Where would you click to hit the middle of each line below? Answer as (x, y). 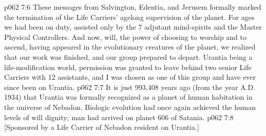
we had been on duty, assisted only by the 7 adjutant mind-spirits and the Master (133, 27)
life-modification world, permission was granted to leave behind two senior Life (128, 67)
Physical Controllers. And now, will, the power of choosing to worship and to (126, 37)
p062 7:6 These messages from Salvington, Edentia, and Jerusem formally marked (133, 7)
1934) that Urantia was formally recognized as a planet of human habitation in (128, 97)
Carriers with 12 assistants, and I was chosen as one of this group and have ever (130, 77)
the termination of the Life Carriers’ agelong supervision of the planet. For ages (129, 17)
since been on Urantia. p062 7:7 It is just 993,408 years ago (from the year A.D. (130, 87)
